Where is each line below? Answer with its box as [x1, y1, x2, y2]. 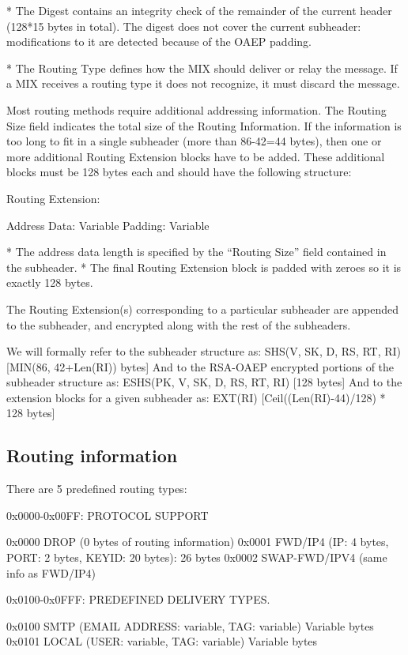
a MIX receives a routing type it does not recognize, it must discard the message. [6, 75, 400, 92]
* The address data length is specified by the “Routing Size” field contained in [6, 243, 387, 260]
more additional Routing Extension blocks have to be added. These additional [6, 148, 385, 164]
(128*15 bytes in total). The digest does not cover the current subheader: [6, 17, 361, 34]
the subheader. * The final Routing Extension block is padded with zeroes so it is [6, 258, 402, 275]
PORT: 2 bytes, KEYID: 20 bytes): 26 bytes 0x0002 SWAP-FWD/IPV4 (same [6, 549, 387, 566]
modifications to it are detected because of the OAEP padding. [6, 33, 312, 50]
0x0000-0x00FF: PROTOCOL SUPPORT [6, 506, 209, 523]
